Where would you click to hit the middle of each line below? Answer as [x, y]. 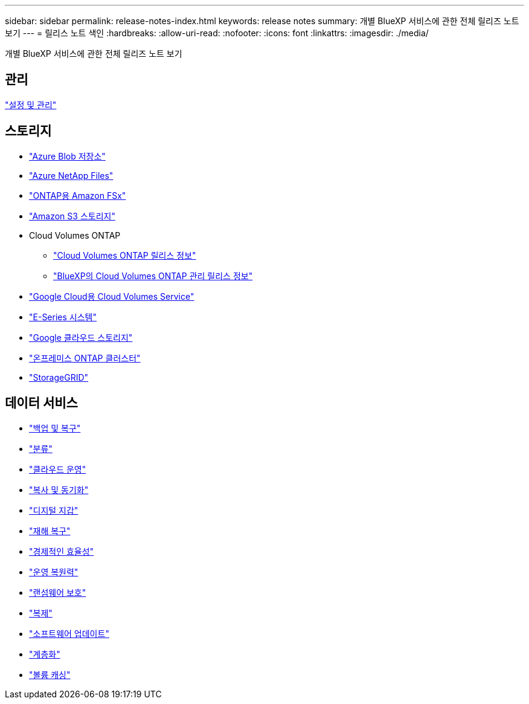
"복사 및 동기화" [59, 489]
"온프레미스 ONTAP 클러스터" [85, 358]
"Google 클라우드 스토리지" [81, 337]
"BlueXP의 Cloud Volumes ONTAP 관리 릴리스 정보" [153, 276]
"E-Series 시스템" [63, 317]
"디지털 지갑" [54, 510]
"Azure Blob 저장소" [67, 156]
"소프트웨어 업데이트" [69, 633]
